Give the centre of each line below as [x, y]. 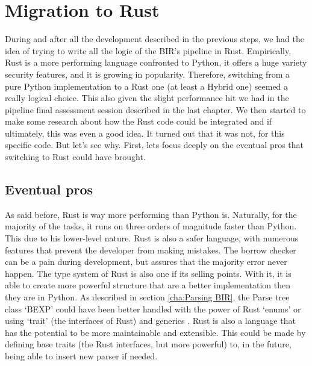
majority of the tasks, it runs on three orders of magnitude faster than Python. [151, 226]
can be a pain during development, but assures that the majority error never [146, 262]
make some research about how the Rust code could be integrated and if [139, 121]
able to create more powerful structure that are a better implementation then [148, 285]
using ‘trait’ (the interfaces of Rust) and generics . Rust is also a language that [150, 321]
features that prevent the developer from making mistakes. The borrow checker [151, 250]
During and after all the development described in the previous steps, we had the [154, 39]
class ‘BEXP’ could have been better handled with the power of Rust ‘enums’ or [153, 309]
